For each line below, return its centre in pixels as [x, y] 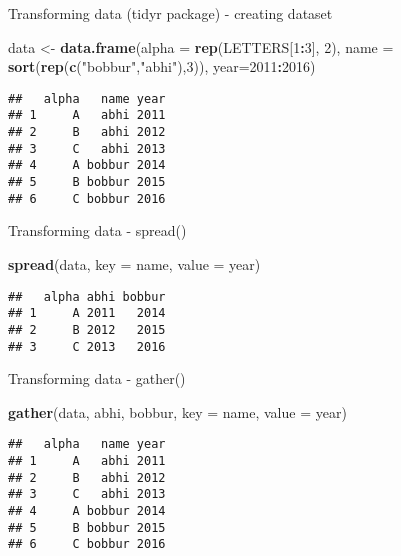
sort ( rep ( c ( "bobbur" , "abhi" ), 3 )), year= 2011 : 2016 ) [162, 66]
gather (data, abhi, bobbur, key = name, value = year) [177, 411]
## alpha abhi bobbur [87, 296]
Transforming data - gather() [97, 378]
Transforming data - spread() [97, 230]
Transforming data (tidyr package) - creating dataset [170, 13]
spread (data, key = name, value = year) [134, 263]
